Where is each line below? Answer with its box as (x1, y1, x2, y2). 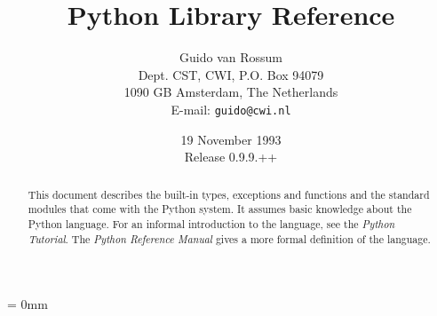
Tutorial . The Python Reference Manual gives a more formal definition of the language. (28, 231, 431, 246)
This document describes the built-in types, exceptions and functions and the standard (28, 186, 430, 201)
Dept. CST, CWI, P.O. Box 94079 (138, 65, 324, 83)
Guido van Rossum (179, 48, 282, 67)
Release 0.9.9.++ (184, 147, 278, 166)
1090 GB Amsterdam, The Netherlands (123, 83, 338, 101)
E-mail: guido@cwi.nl (171, 99, 291, 118)
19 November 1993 (180, 130, 282, 148)
